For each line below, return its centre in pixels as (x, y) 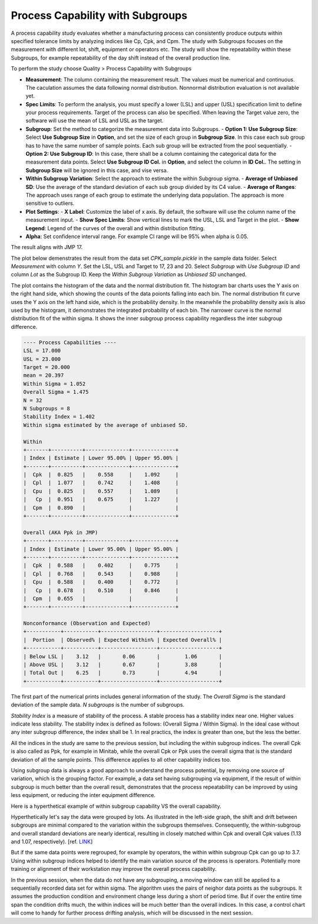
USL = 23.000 (42, 359)
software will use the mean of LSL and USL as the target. (95, 120)
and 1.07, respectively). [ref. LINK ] (52, 842)
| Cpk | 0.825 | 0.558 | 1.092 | (101, 475)
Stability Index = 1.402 (59, 417)
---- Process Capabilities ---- (70, 342)
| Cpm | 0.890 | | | (101, 507)
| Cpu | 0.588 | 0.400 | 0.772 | (101, 582)
